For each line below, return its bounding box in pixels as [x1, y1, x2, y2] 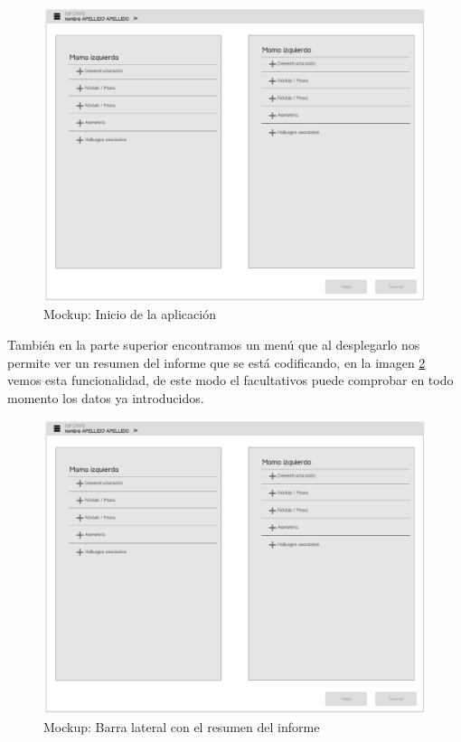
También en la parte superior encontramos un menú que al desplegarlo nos [7, 335, 420, 354]
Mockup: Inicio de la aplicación [43, 305, 216, 324]
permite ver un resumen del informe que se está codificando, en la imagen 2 [7, 352, 426, 371]
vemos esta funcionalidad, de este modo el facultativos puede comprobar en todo [7, 371, 454, 390]
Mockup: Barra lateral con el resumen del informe [43, 717, 320, 736]
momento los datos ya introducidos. [7, 388, 204, 407]
